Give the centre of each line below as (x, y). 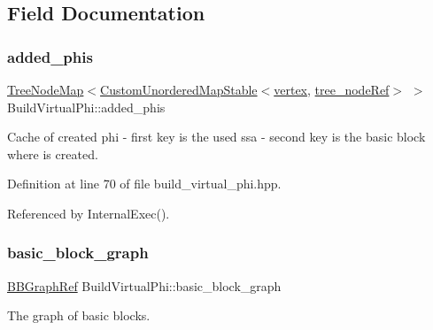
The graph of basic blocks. (79, 315)
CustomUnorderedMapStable (179, 89)
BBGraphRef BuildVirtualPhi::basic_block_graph (144, 285)
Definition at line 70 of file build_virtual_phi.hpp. (144, 184)
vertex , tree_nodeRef (332, 89)
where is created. (53, 153)
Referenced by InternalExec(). (89, 213)
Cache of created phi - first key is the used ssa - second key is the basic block (216, 137)
